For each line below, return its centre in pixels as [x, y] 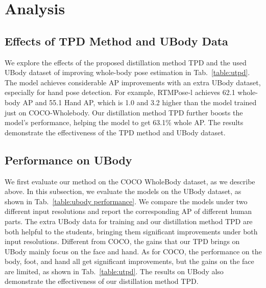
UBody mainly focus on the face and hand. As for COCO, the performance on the [133, 251]
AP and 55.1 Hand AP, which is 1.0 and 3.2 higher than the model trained [140, 102]
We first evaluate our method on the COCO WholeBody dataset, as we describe [130, 181]
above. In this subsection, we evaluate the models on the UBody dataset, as [123, 191]
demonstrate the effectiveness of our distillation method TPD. [102, 281]
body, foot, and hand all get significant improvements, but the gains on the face [129, 261]
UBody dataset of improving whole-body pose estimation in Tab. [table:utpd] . [127, 72]
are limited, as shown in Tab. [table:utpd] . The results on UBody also [114, 271]
